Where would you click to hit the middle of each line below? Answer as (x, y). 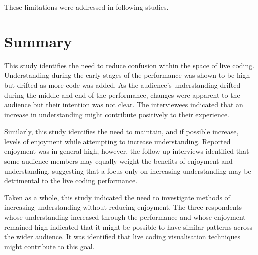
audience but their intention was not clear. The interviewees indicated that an (124, 105)
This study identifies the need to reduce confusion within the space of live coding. (130, 65)
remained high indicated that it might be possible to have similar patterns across (128, 227)
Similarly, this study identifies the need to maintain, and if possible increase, (121, 131)
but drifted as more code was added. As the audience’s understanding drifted (122, 85)
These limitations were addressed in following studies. (86, 7)
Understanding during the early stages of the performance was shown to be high (127, 75)
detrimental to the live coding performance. (71, 180)
